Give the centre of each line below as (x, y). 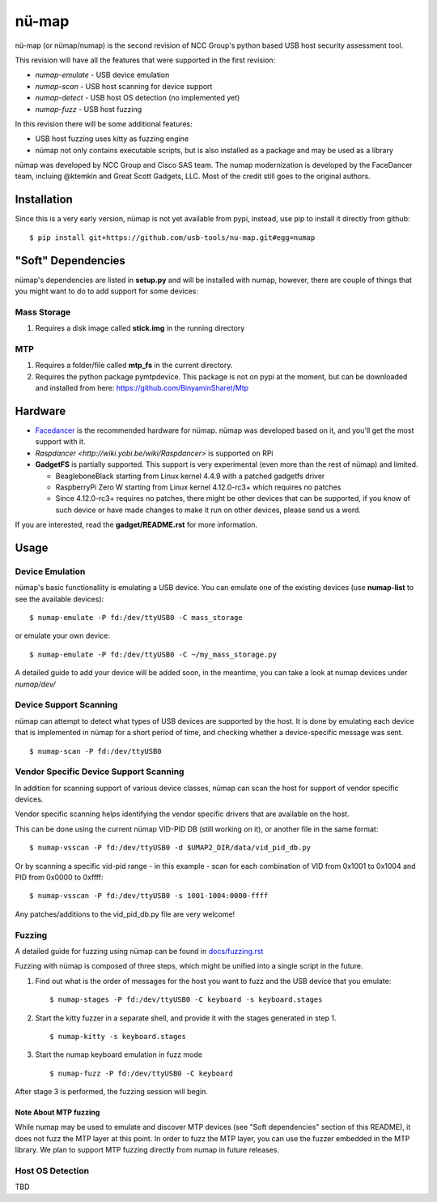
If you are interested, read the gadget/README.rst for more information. (136, 525)
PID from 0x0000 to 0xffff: (59, 877)
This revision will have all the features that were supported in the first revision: (145, 60)
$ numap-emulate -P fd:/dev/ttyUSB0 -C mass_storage (136, 618)
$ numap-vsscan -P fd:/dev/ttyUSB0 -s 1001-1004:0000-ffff (149, 896)
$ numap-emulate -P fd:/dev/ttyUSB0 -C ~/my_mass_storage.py (153, 654)
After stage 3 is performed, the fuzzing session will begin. (111, 1092)
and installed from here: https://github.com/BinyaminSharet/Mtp (142, 388)
